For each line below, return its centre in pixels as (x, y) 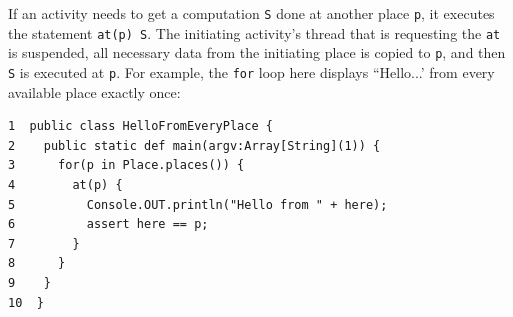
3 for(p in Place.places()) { (126, 165)
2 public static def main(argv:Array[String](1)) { (194, 145)
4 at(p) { (65, 185)
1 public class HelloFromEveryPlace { (140, 126)
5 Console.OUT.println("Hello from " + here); (198, 204)
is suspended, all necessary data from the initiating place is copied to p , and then (257, 52)
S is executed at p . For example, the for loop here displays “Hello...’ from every (251, 71)
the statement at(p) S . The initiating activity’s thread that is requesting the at (254, 32)
